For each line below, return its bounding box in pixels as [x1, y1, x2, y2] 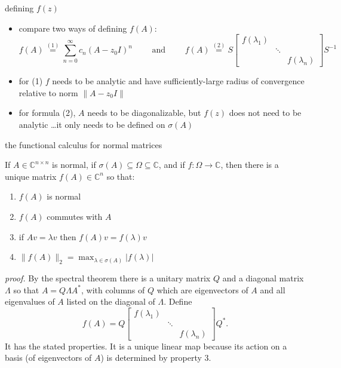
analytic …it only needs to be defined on [19, 118, 165, 131]
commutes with [47, 210, 103, 223]
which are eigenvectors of [156, 283, 248, 296]
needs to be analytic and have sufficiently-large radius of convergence [52, 75, 305, 87]
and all [260, 283, 285, 296]
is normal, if [52, 158, 96, 171]
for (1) [19, 75, 43, 87]
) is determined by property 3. [100, 351, 211, 364]
